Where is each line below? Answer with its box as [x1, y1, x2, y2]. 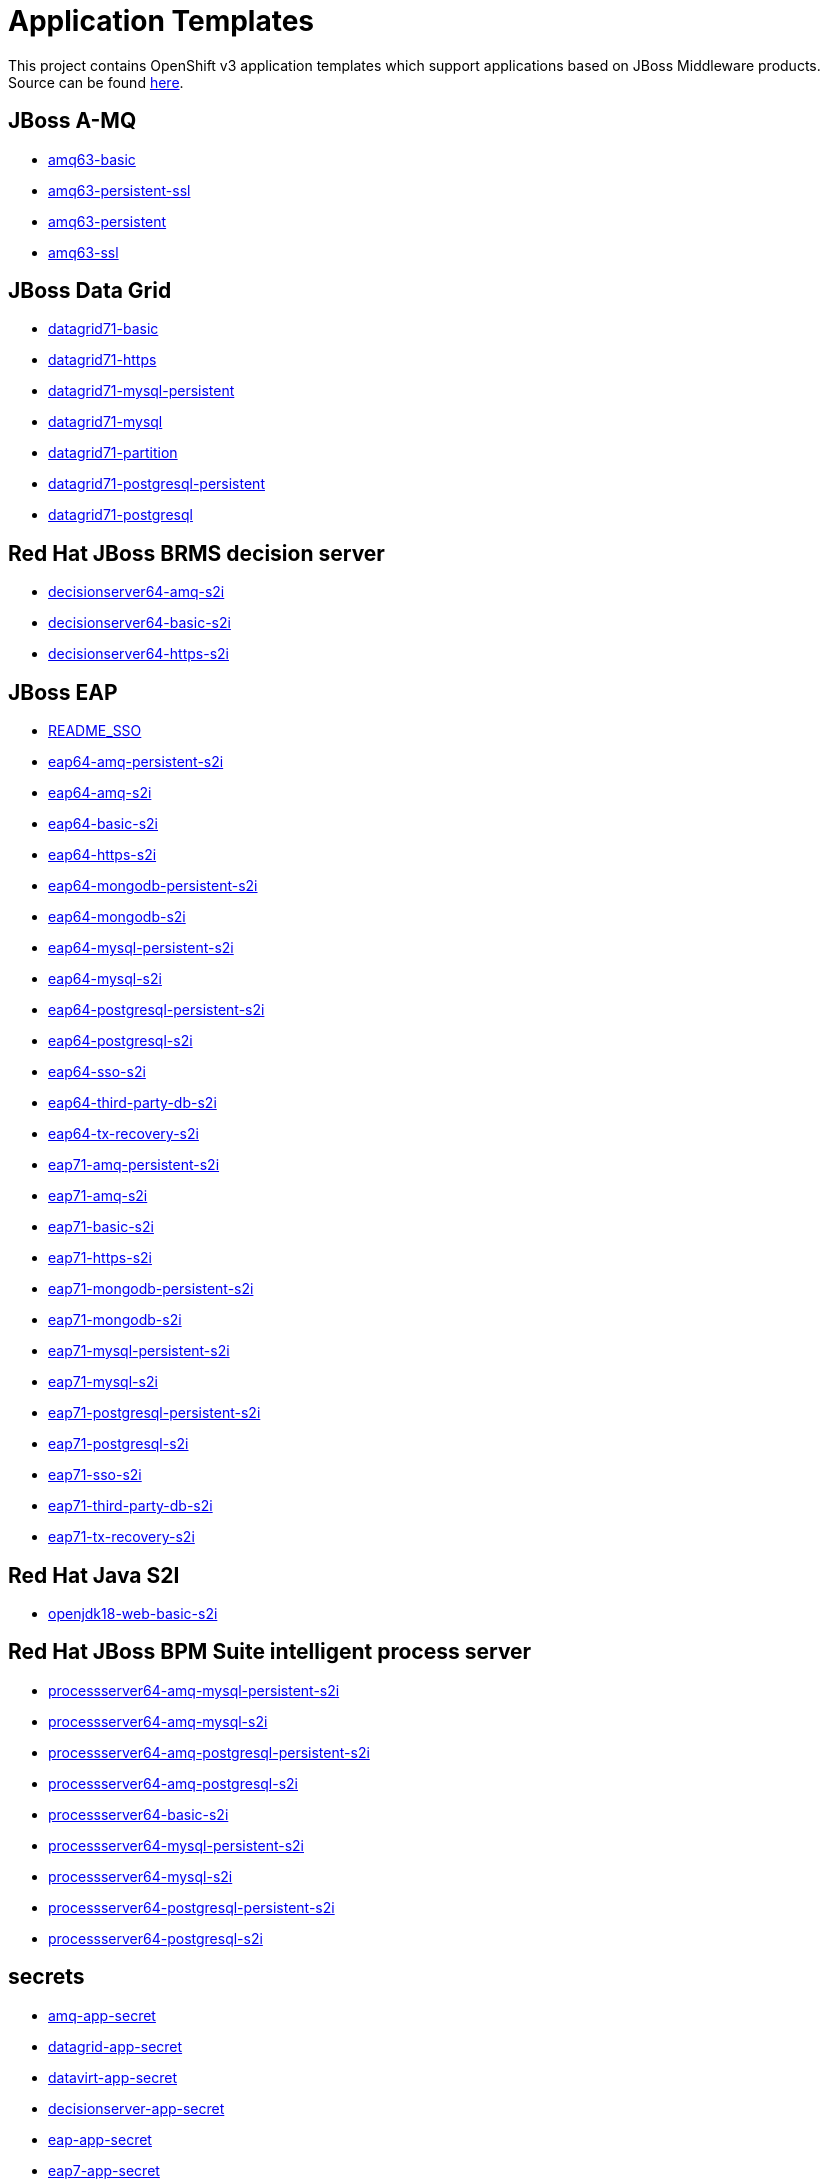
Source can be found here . [8, 73, 184, 91]
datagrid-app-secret [48, 2037, 183, 2055]
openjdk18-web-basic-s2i [48, 1604, 218, 1622]
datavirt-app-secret [48, 2068, 178, 2086]
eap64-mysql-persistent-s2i [48, 939, 234, 957]
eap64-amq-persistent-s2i [48, 753, 224, 771]
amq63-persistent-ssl [48, 181, 191, 199]
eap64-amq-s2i [48, 784, 152, 802]
